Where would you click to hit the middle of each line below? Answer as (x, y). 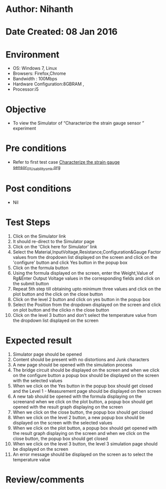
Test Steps (28, 222)
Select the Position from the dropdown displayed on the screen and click (87, 305)
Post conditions (39, 189)
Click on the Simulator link (39, 236)
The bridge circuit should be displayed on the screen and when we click (86, 370)
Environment (33, 54)
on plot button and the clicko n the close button (61, 310)
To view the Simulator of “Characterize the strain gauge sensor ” (79, 123)
